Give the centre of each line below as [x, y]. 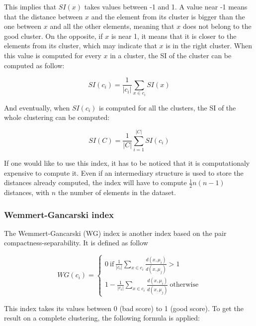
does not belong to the [217, 26]
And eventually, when [37, 107]
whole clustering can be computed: [57, 117]
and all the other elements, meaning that [112, 26]
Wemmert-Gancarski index [59, 214]
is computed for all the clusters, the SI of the [168, 107]
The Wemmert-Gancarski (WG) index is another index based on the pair [115, 233]
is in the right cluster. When [209, 46]
